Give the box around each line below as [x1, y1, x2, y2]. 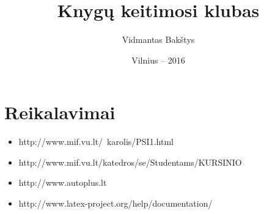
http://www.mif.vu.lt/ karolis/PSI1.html [18, 135, 174, 148]
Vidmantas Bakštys [122, 33, 195, 46]
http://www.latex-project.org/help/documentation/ [18, 197, 213, 210]
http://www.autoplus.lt [18, 176, 107, 189]
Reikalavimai [4, 100, 116, 125]
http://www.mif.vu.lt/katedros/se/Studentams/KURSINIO [18, 155, 242, 168]
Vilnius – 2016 [131, 53, 185, 66]
